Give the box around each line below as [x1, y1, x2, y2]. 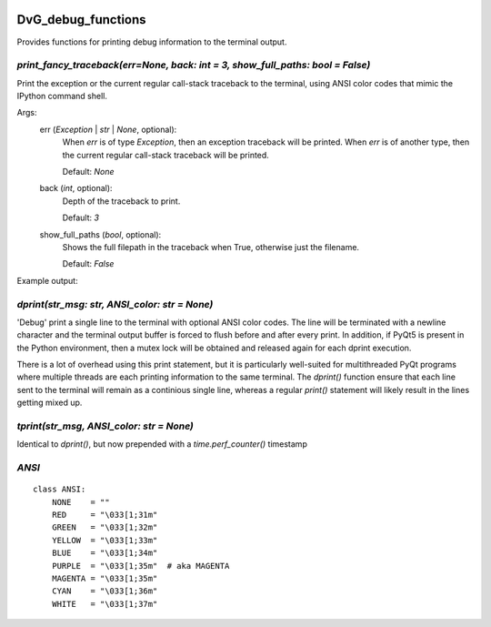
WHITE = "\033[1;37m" [51, 599, 158, 609]
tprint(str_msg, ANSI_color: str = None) [16, 420, 195, 432]
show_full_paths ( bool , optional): [39, 228, 162, 240]
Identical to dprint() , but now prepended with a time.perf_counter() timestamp [16, 439, 308, 450]
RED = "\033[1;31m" [51, 510, 158, 521]
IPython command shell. [16, 91, 108, 102]
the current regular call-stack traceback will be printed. [62, 149, 270, 160]
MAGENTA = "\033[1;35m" [51, 573, 158, 584]
